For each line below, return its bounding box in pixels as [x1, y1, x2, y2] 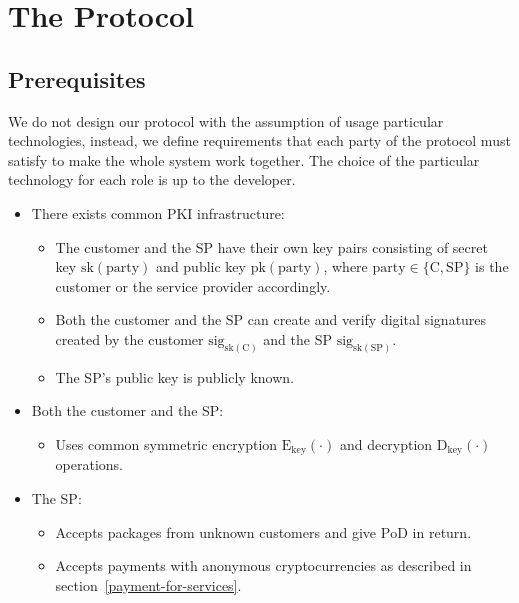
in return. [412, 521, 472, 542]
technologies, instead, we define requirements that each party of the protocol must [8, 130, 511, 151]
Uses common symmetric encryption [55, 433, 278, 454]
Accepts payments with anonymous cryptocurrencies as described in [55, 555, 472, 576]
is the [475, 256, 509, 277]
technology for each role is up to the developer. [8, 169, 296, 190]
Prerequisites [8, 63, 146, 94]
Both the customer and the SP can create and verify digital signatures [55, 309, 487, 330]
